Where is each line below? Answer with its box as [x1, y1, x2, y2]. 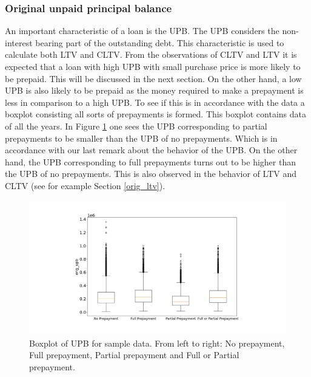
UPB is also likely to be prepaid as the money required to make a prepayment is [5, 84, 304, 97]
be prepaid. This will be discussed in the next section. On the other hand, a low [5, 72, 302, 85]
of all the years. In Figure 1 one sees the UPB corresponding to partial [5, 119, 267, 132]
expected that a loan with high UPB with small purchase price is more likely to [5, 60, 301, 72]
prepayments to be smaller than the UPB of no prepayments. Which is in [5, 131, 278, 144]
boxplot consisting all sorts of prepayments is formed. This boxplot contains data [5, 108, 306, 120]
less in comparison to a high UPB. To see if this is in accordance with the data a [5, 95, 305, 108]
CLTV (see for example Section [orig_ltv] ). [5, 179, 166, 192]
